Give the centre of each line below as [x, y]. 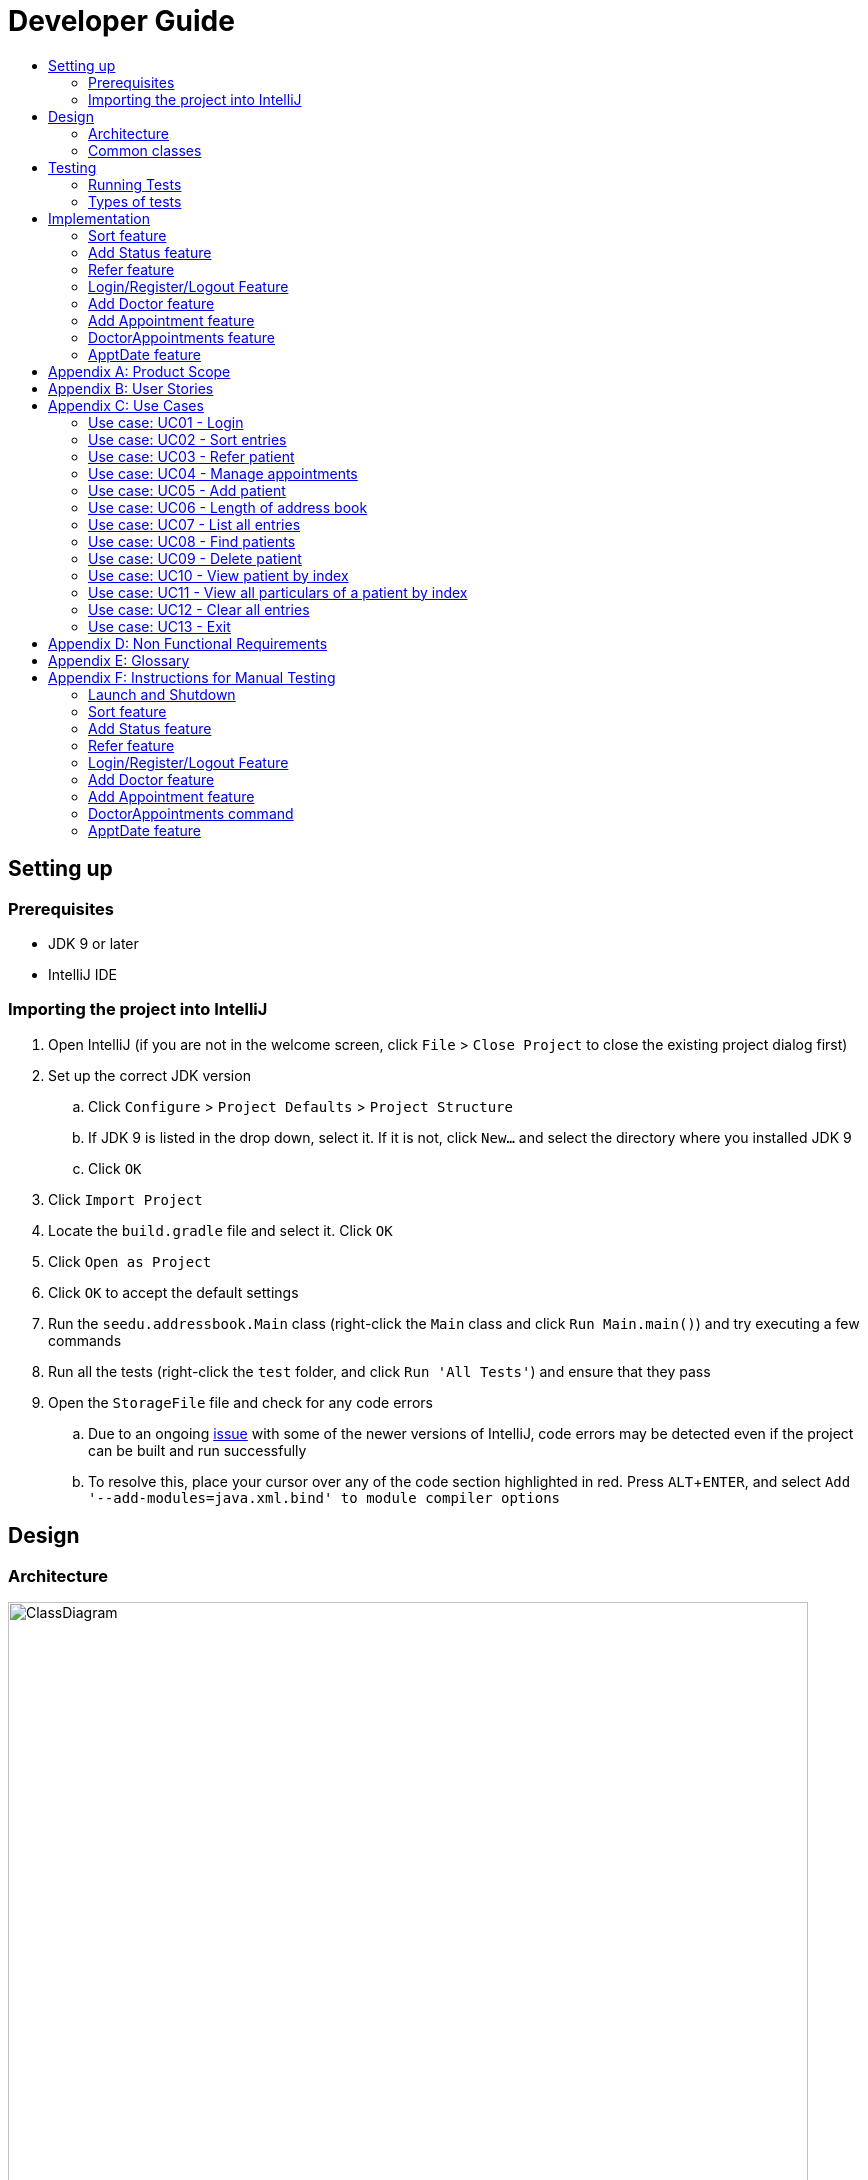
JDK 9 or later [93, 943]
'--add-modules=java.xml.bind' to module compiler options [324, 1497]
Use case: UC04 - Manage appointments [223, 473]
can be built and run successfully [197, 1450]
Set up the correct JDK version [149, 1075]
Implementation [99, 218]
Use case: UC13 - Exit [159, 626]
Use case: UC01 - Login [166, 422]
